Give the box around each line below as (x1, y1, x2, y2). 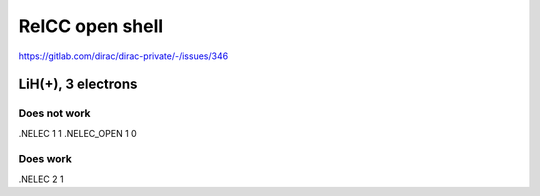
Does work (18, 152, 72, 166)
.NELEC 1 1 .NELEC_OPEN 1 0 (18, 127, 137, 139)
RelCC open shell (18, 15, 164, 37)
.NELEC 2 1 (18, 173, 64, 185)
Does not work (18, 106, 91, 120)
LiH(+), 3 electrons (18, 76, 138, 93)
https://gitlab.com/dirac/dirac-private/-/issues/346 (18, 50, 229, 62)
